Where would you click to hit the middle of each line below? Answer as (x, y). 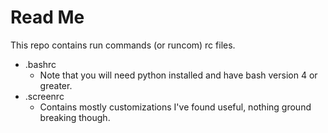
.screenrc (44, 96)
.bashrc (40, 64)
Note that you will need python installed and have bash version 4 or (178, 75)
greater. (56, 85)
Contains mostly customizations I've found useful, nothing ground (175, 107)
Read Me (47, 17)
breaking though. (75, 117)
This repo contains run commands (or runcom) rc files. (123, 45)
